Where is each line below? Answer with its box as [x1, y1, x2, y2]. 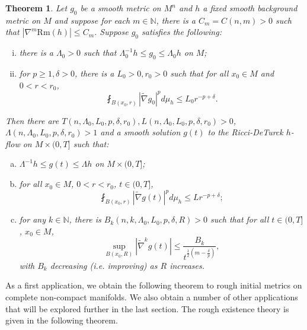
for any [19, 213, 46, 226]
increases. [170, 259, 205, 271]
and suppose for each [54, 14, 130, 26]
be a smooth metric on [80, 2, 161, 14]
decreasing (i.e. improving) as [50, 259, 158, 271]
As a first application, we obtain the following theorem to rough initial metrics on [5, 279, 302, 291]
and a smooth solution [100, 126, 181, 138]
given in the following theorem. [5, 314, 118, 326]
